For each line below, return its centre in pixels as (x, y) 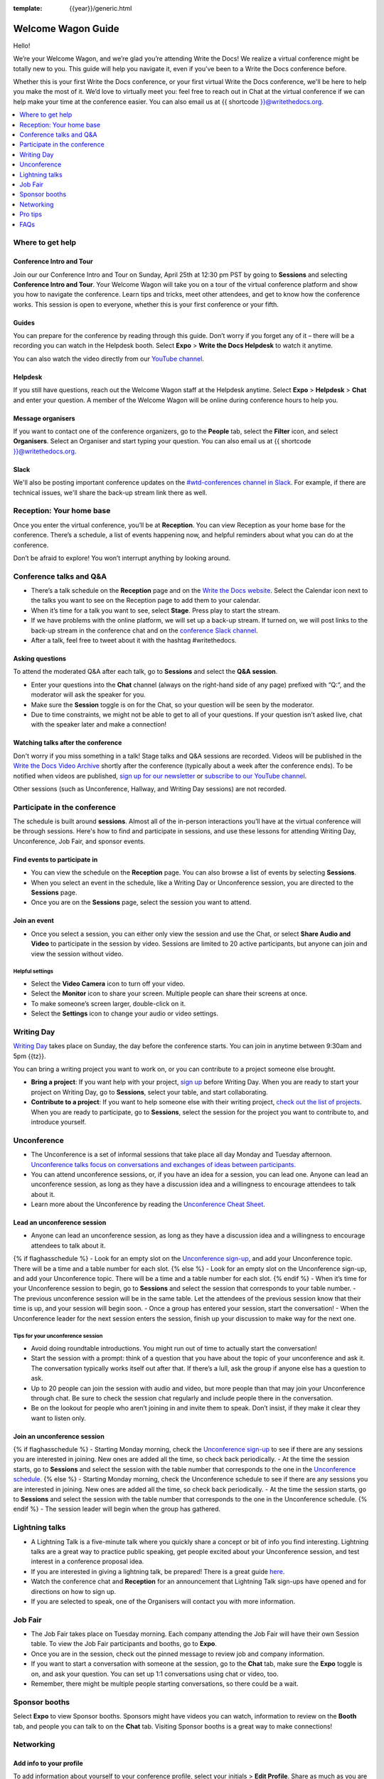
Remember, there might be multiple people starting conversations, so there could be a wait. (165, 1684)
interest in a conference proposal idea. (87, 1561)
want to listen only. (59, 1418)
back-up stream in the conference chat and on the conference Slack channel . (145, 630)
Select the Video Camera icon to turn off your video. (108, 983)
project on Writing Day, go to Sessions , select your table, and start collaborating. (149, 1092)
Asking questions (40, 658)
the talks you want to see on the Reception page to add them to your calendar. (146, 601)
